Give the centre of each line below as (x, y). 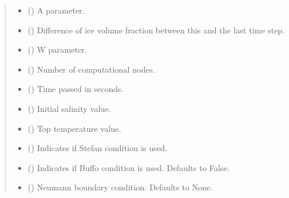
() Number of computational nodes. (91, 69)
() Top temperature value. (74, 128)
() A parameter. (56, 10)
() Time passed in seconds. (76, 89)
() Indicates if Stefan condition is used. (98, 148)
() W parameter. (57, 49)
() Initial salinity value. (69, 108)
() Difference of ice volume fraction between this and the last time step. (156, 30)
